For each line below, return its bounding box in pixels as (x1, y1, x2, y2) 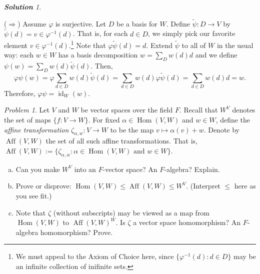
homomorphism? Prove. (40, 226, 113, 237)
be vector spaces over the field (80, 104, 173, 115)
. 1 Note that (68, 38, 106, 50)
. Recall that (179, 104, 218, 115)
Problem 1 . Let (4, 104, 49, 115)
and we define (195, 49, 237, 60)
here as (234, 180, 256, 191)
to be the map (110, 124, 154, 134)
